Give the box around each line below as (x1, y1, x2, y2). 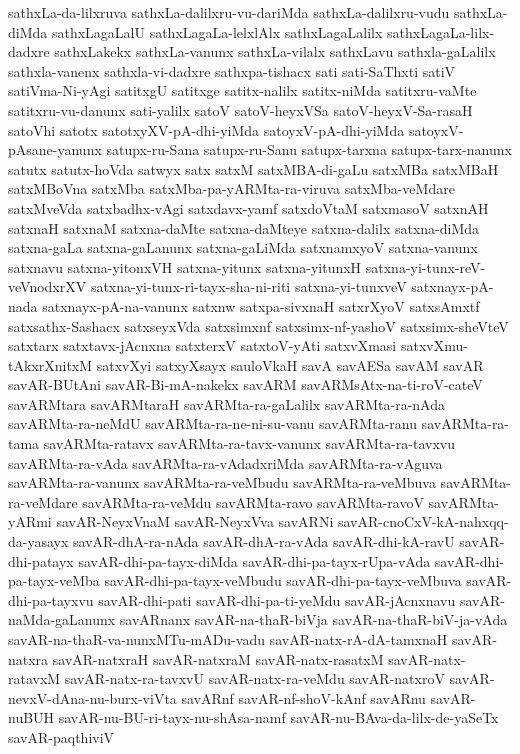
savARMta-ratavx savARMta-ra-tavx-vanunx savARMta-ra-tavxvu (43, 433, 455, 454)
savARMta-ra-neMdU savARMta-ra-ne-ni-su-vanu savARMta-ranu (8, 413, 417, 434)
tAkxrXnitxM (8, 354, 93, 375)
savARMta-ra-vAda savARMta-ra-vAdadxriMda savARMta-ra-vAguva (8, 452, 443, 473)
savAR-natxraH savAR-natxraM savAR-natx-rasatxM (52, 648, 384, 669)
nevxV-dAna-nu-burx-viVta (8, 687, 177, 708)
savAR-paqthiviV (8, 726, 115, 747)
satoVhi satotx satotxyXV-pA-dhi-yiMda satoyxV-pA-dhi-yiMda (8, 119, 405, 140)
